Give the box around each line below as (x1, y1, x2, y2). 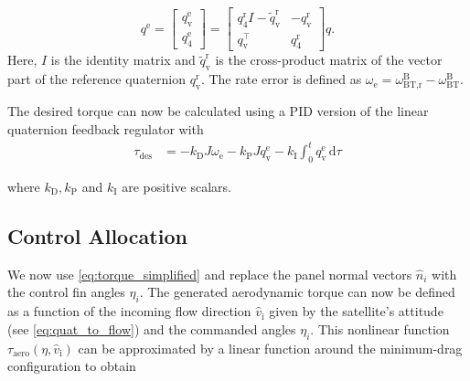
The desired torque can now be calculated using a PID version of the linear (7, 101, 429, 121)
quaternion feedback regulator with (7, 120, 204, 139)
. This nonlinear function (310, 319, 450, 338)
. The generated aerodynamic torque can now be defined (139, 282, 455, 302)
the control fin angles (7, 282, 125, 302)
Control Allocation (7, 221, 187, 249)
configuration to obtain (7, 356, 136, 376)
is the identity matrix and (50, 50, 196, 69)
